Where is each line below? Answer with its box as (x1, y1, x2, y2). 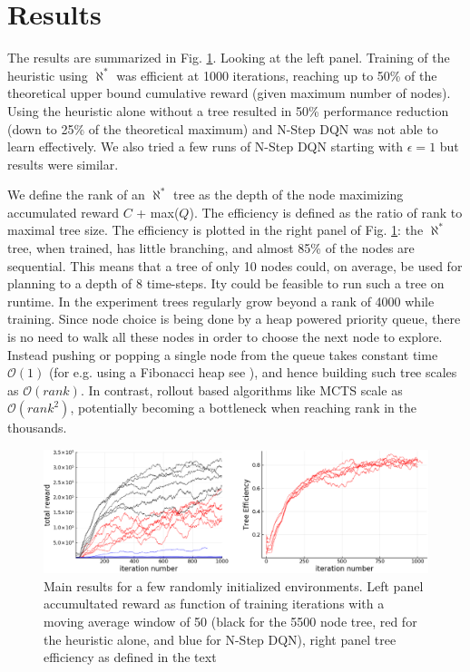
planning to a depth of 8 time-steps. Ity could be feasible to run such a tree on (7, 274, 445, 293)
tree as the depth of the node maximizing (173, 185, 404, 204)
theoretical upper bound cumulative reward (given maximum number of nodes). (7, 83, 451, 102)
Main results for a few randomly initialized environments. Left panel (44, 576, 424, 595)
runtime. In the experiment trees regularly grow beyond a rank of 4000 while (7, 291, 435, 310)
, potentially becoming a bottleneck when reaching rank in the (70, 398, 416, 417)
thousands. (7, 418, 67, 437)
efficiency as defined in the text (44, 648, 217, 667)
